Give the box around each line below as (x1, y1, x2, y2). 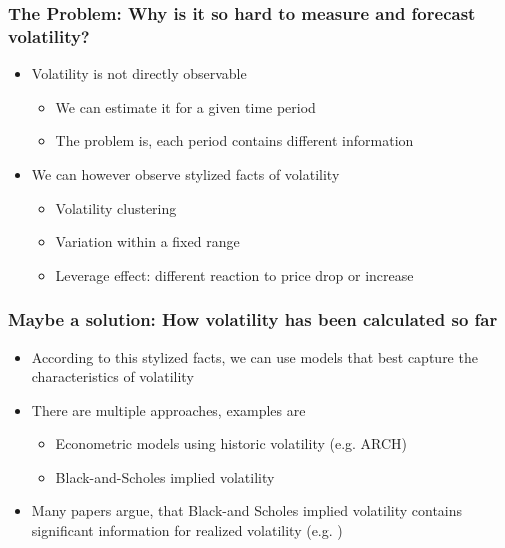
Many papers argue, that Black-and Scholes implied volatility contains (31, 500, 463, 521)
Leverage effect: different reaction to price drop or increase (55, 264, 414, 285)
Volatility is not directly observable (31, 63, 247, 84)
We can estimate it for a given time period (55, 96, 316, 117)
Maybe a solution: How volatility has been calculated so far (8, 307, 498, 332)
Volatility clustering (55, 197, 177, 218)
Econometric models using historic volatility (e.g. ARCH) (55, 433, 408, 454)
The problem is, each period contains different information (55, 130, 414, 151)
